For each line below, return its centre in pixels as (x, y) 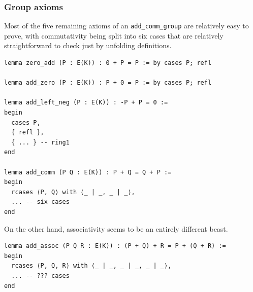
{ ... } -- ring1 (40, 142)
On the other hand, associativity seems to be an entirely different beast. (116, 228)
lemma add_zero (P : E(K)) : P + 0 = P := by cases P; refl (108, 83)
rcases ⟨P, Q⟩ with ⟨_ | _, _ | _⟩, (73, 192)
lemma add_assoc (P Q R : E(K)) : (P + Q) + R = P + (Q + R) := (115, 246)
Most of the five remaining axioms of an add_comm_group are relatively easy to (126, 26)
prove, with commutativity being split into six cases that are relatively (114, 35)
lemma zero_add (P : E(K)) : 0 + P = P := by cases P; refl (108, 63)
